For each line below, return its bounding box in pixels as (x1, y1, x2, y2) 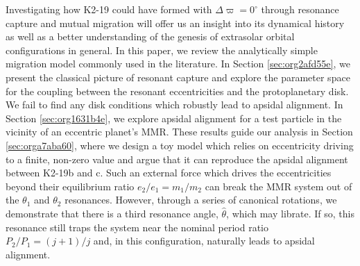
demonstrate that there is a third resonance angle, (6, 206, 218, 220)
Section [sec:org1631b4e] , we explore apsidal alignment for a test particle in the (6, 110, 342, 125)
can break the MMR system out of (205, 178, 352, 193)
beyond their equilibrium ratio (6, 178, 135, 193)
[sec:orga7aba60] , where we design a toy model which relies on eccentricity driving (6, 138, 354, 152)
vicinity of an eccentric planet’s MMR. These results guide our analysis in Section (6, 124, 353, 139)
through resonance (261, 2, 339, 16)
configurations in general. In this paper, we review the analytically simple (6, 42, 318, 57)
